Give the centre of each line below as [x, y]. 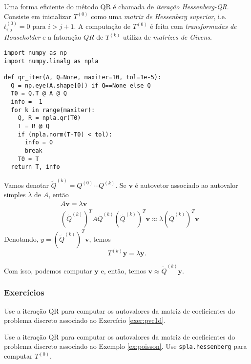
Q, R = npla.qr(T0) [49, 118]
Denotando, [21, 239]
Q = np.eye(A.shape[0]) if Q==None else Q [81, 85]
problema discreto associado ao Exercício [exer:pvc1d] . [85, 320]
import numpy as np [35, 53]
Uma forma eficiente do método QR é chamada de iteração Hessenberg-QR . [116, 6]
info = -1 [27, 102]
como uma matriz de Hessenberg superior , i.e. [159, 16]
